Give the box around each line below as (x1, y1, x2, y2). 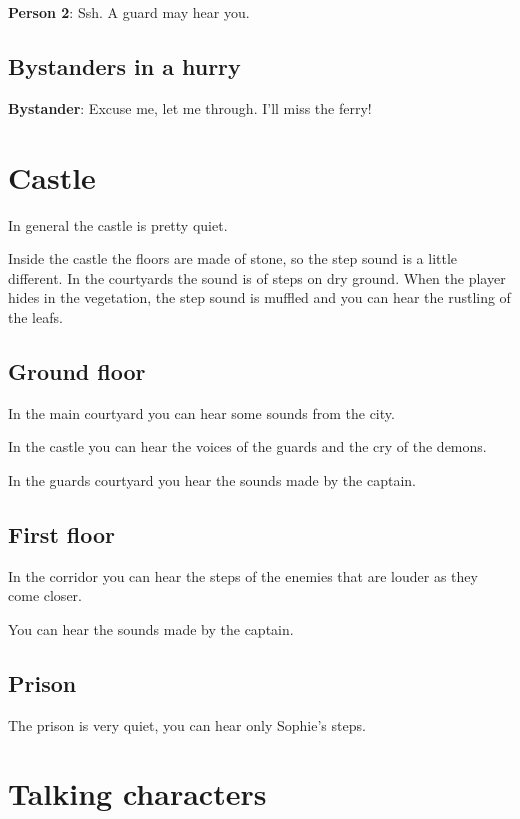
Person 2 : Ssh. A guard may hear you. (8, 2, 250, 22)
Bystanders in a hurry (8, 50, 241, 81)
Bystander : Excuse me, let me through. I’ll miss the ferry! (8, 97, 372, 118)
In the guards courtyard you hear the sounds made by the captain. (8, 469, 416, 490)
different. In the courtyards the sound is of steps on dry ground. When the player (8, 267, 506, 288)
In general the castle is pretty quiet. (8, 214, 228, 235)
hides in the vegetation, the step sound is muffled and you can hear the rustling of (8, 287, 511, 308)
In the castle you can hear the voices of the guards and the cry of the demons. (8, 436, 487, 457)
